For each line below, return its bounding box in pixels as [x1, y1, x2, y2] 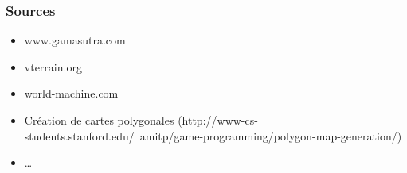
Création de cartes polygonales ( [24, 112, 182, 128]
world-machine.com [24, 85, 119, 102]
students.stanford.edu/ [24, 127, 135, 144]
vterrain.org [24, 58, 82, 75]
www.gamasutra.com [24, 32, 126, 48]
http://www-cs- [182, 112, 258, 128]
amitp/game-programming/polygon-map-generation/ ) [139, 127, 402, 144]
